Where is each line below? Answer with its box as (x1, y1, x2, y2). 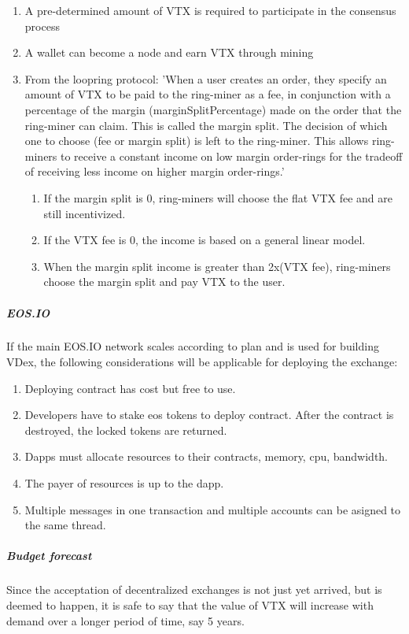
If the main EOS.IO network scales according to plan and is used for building (6, 338, 379, 354)
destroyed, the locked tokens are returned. (24, 421, 227, 438)
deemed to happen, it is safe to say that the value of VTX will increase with (6, 596, 374, 613)
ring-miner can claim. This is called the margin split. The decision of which (24, 117, 388, 133)
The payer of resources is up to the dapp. (24, 475, 224, 491)
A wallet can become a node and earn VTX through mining (24, 44, 314, 61)
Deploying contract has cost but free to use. (24, 380, 236, 396)
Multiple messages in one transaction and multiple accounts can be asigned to (24, 501, 401, 517)
